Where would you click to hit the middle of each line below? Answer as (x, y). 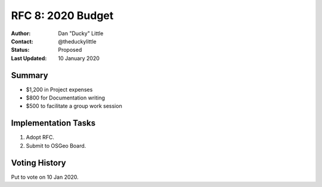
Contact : (22, 41)
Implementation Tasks (53, 123)
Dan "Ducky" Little (81, 33)
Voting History (38, 163)
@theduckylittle (77, 41)
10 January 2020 (79, 58)
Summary (30, 75)
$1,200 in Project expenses (59, 89)
